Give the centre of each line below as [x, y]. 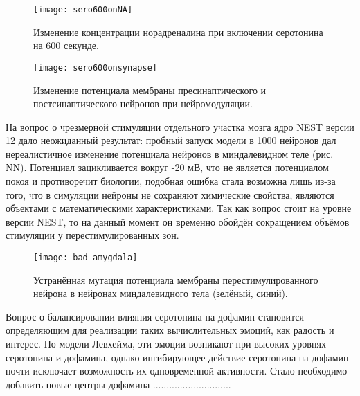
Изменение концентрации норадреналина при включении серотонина [178, 31]
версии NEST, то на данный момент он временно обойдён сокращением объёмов [178, 221]
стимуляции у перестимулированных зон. [92, 235]
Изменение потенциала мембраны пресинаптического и [150, 90]
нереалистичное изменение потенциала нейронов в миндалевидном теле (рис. [170, 153]
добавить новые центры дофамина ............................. [118, 384]
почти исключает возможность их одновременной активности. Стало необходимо [177, 371]
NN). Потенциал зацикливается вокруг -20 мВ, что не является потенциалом [167, 167]
